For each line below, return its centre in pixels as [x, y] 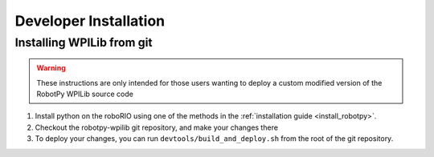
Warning [51, 68]
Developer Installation [90, 21]
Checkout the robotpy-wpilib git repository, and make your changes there [157, 127]
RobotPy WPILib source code [85, 94]
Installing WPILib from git [84, 42]
